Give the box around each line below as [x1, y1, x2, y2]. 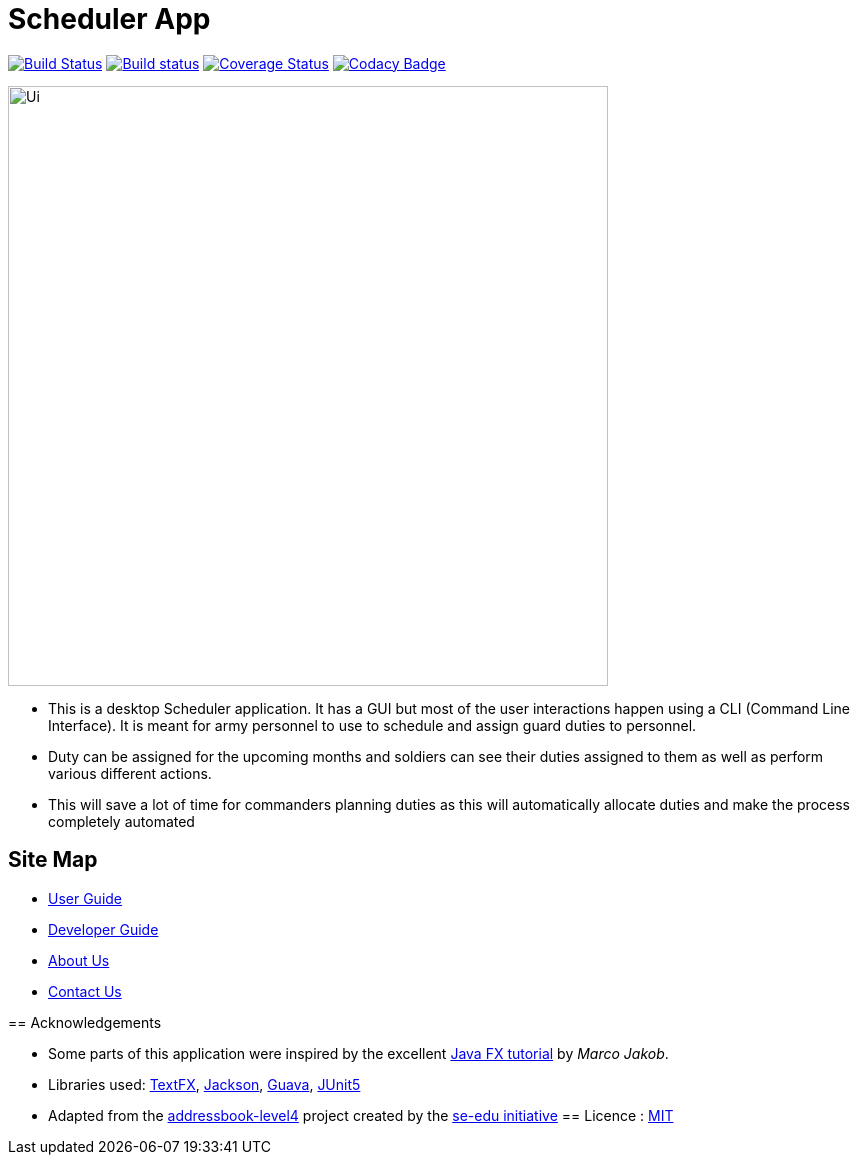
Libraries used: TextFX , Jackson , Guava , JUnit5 [48, 1075, 361, 1093]
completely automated [48, 812, 195, 830]
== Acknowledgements [8, 1013, 162, 1031]
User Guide [48, 889, 123, 907]
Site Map [8, 847, 98, 873]
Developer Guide [48, 920, 159, 938]
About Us [48, 951, 110, 969]
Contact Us [48, 982, 122, 1000]
